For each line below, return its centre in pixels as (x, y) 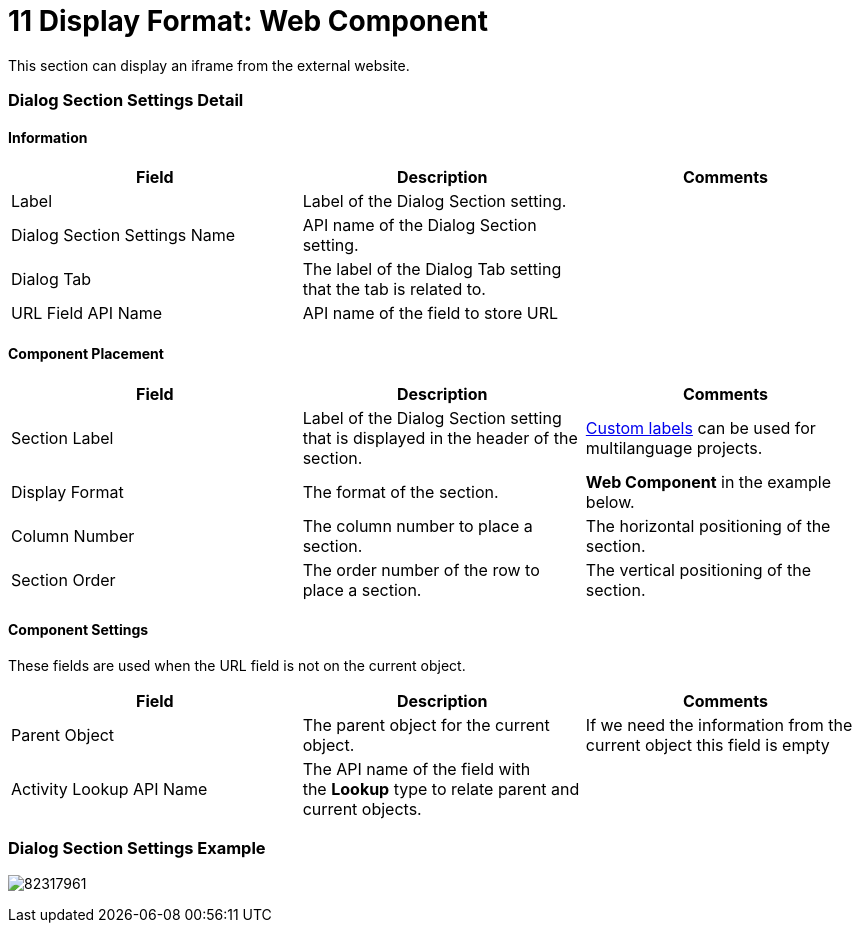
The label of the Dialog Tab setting (432, 269)
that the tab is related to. (394, 289)
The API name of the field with (416, 768)
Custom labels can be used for (700, 427)
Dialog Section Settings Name (123, 235)
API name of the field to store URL (430, 313)
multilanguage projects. (674, 447)
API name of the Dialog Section (419, 225)
